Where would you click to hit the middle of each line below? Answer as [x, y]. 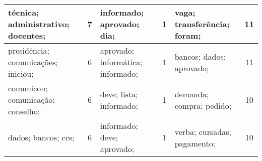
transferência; [202, 24]
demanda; [192, 94]
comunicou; [28, 88]
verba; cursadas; [203, 131]
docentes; [27, 35]
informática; [121, 62]
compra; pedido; [203, 105]
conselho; [24, 111]
